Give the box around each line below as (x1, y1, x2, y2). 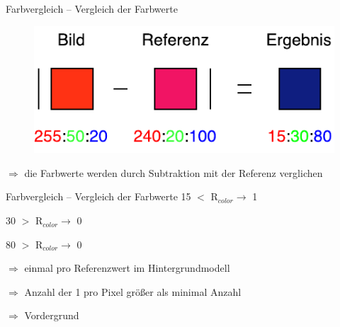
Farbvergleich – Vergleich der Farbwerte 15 (6, 189, 191, 204)
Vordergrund (24, 308, 79, 323)
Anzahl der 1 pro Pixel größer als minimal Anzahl (24, 284, 242, 299)
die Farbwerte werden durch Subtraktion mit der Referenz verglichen (24, 165, 323, 180)
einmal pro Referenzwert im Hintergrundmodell (24, 260, 230, 275)
